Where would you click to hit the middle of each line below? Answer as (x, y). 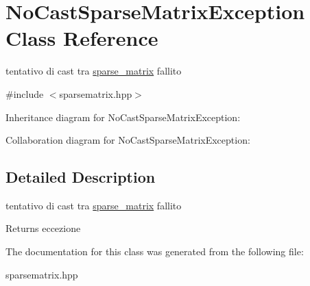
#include (25, 93)
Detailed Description (81, 177)
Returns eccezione (43, 228)
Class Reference (82, 38)
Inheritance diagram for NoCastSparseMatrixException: (123, 117)
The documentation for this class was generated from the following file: (155, 251)
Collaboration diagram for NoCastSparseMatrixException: (128, 140)
